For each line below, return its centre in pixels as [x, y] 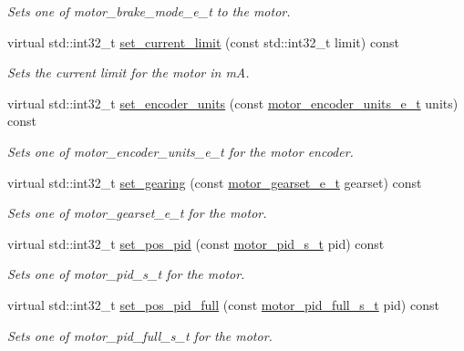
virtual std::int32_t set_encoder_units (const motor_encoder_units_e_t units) [233, 103]
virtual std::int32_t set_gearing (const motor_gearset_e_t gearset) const [215, 182]
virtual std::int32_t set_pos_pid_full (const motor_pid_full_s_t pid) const [223, 304]
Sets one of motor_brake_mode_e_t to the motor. [149, 11]
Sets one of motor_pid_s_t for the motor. [126, 274]
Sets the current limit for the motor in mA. [129, 72]
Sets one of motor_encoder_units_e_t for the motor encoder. [180, 151]
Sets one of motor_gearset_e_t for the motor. [137, 213]
